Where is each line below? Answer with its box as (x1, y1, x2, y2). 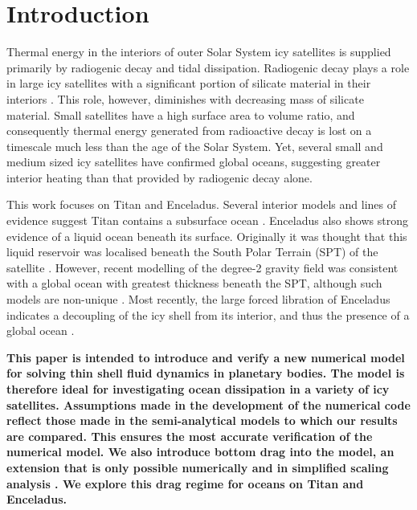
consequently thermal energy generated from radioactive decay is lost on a (6, 122, 372, 139)
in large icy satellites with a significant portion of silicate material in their (6, 75, 371, 92)
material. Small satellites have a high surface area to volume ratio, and (6, 106, 355, 123)
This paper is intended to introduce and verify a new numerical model (6, 349, 405, 365)
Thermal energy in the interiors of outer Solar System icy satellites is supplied (6, 43, 391, 60)
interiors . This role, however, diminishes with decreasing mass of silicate (6, 90, 364, 107)
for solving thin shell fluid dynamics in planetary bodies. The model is (6, 365, 405, 381)
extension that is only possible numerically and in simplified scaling (6, 459, 389, 475)
